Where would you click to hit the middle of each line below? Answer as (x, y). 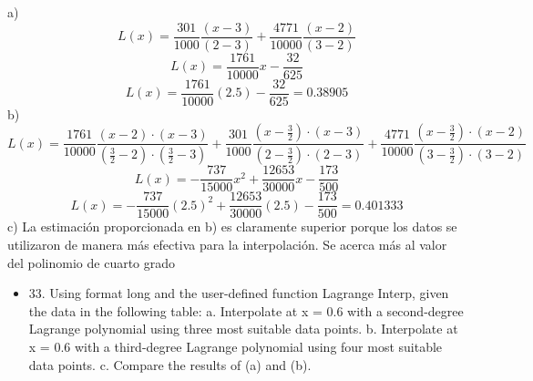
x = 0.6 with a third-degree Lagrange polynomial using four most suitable (236, 346)
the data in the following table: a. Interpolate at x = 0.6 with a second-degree (246, 310)
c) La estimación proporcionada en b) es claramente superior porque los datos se (232, 227)
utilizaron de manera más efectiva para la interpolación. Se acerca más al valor (227, 244)
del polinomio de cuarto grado (92, 262)
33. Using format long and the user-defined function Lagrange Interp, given (239, 293)
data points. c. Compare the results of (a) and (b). (170, 364)
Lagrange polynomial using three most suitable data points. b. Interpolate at (243, 329)
